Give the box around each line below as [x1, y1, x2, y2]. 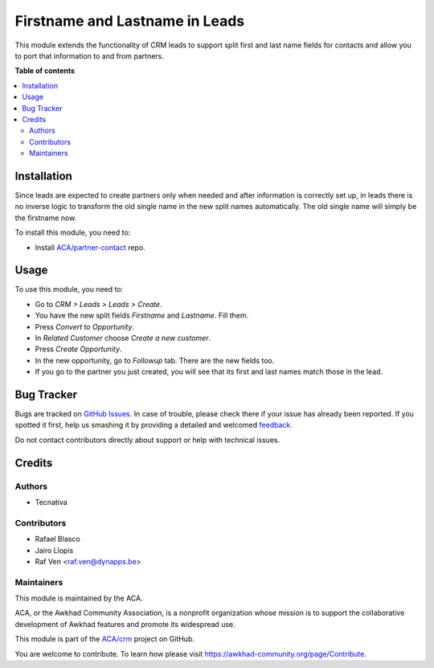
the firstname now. [14, 213, 77, 223]
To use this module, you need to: [14, 285, 124, 294]
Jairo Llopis [35, 545, 74, 555]
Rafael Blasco [35, 535, 80, 544]
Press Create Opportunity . [35, 344, 122, 354]
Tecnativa [35, 498, 68, 507]
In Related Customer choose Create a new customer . [35, 334, 211, 342]
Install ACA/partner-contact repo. [35, 242, 145, 252]
